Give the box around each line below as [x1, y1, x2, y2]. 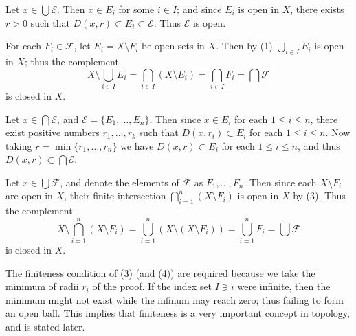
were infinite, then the [237, 279, 331, 293]
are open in [5, 188, 53, 203]
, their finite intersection [64, 188, 166, 203]
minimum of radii [5, 279, 79, 293]
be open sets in [141, 38, 205, 53]
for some [118, 2, 155, 16]
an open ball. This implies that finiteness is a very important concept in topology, [5, 306, 350, 320]
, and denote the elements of [60, 175, 179, 189]
